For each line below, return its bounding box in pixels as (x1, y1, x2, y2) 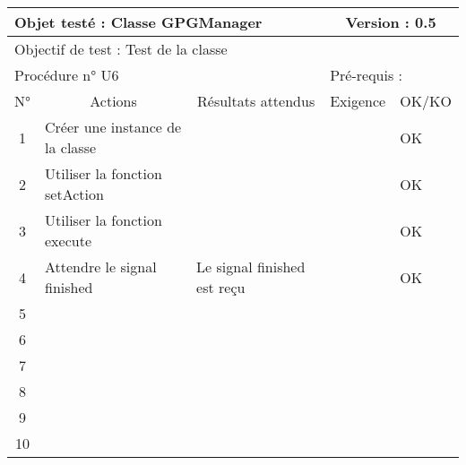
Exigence (330, 90, 386, 111)
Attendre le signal (45, 256, 157, 277)
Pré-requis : (330, 65, 403, 85)
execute (45, 230, 91, 251)
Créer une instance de (45, 116, 182, 137)
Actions (90, 90, 137, 111)
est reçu (196, 277, 246, 297)
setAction (45, 184, 104, 204)
